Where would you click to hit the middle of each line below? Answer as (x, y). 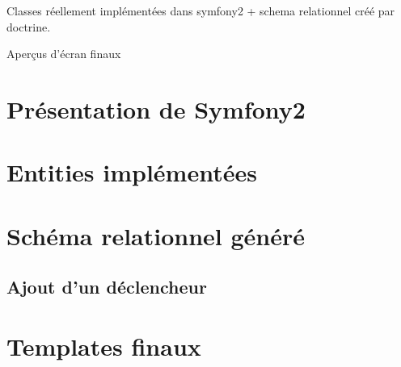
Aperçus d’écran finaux (64, 54)
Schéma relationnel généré (156, 235)
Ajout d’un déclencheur (107, 287)
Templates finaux (104, 346)
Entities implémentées (132, 172)
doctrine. (29, 26)
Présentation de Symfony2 (156, 108)
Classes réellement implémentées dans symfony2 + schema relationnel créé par (201, 10)
